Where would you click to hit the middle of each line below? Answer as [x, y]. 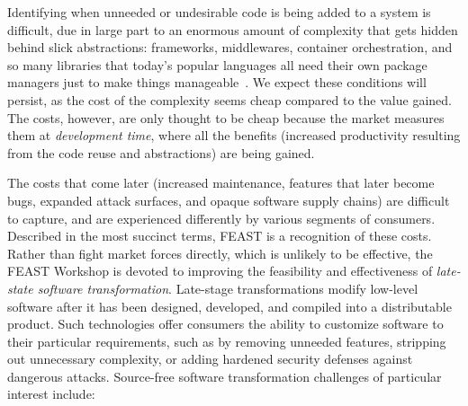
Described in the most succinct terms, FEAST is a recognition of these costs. [220, 236]
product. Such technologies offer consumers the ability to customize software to [225, 324]
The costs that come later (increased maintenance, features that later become [221, 183]
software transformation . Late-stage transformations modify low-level [228, 288]
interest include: [51, 394]
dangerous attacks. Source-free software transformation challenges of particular [225, 376]
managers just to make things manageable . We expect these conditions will [217, 82]
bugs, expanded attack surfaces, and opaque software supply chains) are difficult [229, 200]
